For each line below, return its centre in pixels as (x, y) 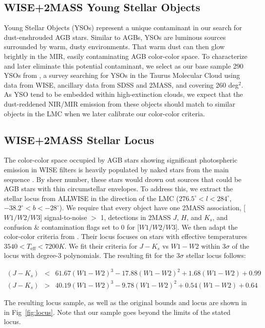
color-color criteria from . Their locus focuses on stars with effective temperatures (126, 236)
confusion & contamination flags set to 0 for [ (72, 227)
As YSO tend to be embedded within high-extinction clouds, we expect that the (123, 94)
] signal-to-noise (64, 217)
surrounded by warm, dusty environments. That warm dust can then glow (114, 46)
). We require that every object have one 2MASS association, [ (152, 208)
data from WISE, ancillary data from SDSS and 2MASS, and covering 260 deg (121, 84)
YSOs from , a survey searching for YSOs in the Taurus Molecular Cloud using (122, 75)
